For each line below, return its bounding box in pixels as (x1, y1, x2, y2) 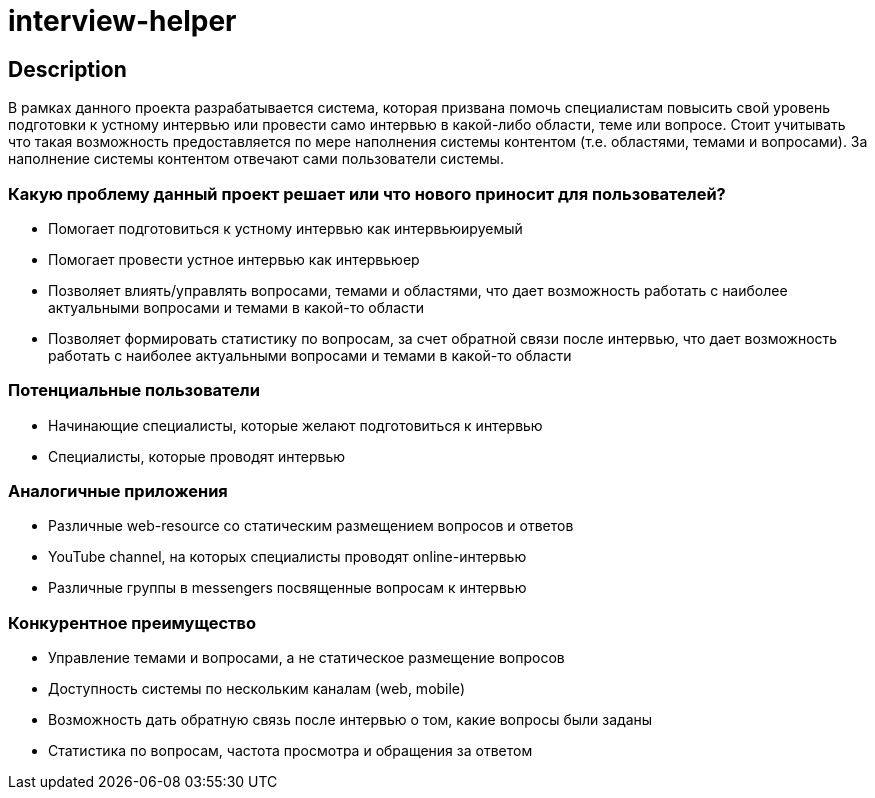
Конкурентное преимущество (8, 612, 256, 633)
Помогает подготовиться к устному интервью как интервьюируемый (48, 219, 523, 237)
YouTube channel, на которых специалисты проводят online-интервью (48, 548, 527, 566)
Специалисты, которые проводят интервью (48, 447, 346, 465)
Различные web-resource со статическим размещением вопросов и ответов (48, 517, 574, 535)
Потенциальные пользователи (8, 380, 260, 401)
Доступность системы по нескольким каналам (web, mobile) (48, 680, 466, 698)
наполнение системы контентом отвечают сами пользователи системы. (8, 150, 504, 168)
